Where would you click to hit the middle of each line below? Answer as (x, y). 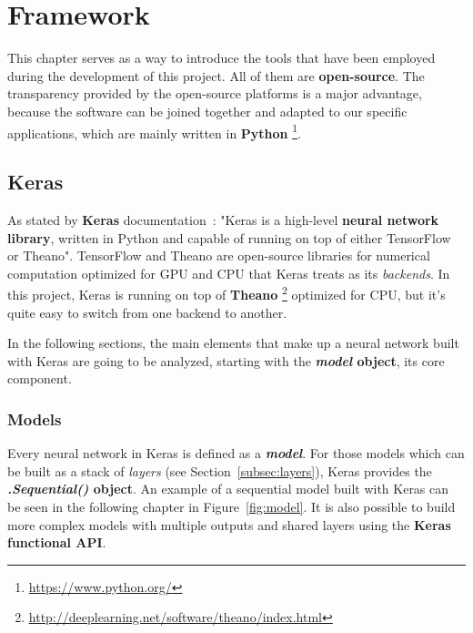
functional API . (57, 542)
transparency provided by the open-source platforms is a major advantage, (215, 93)
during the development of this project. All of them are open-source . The (216, 75)
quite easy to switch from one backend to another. (147, 312)
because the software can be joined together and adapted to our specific (207, 111)
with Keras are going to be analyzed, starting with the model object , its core (226, 360)
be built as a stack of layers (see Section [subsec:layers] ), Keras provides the (220, 470)
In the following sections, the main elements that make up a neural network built (233, 343)
